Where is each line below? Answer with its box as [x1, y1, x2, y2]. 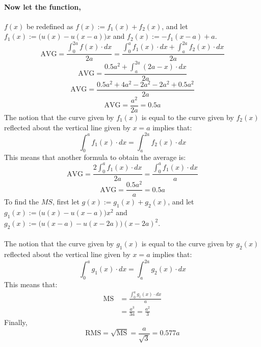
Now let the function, [4, 1, 81, 12]
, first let [52, 196, 80, 207]
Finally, [4, 317, 28, 328]
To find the [4, 196, 39, 207]
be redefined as [27, 20, 73, 31]
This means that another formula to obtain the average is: [4, 152, 186, 163]
